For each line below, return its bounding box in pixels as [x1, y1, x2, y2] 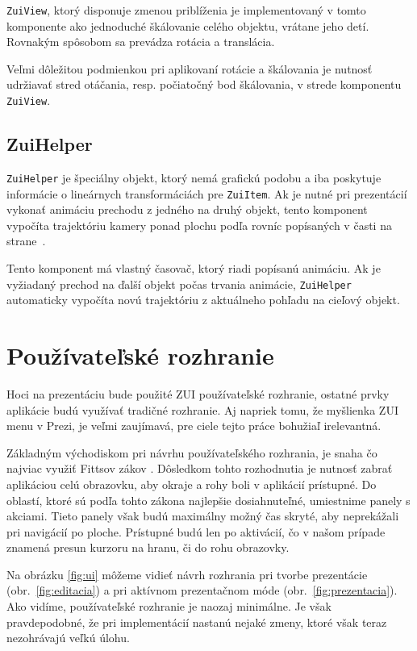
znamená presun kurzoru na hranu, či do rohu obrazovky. [6, 539, 290, 556]
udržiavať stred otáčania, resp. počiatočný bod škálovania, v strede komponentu [6, 76, 402, 93]
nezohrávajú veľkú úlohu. [6, 629, 130, 646]
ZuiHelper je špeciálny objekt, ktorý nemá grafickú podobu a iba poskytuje [6, 169, 382, 186]
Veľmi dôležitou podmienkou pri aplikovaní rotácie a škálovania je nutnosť [6, 60, 373, 77]
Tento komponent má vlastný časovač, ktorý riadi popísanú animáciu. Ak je [6, 259, 381, 276]
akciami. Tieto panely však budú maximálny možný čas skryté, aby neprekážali [6, 507, 399, 524]
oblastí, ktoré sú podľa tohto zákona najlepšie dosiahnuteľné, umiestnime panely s [6, 491, 411, 508]
